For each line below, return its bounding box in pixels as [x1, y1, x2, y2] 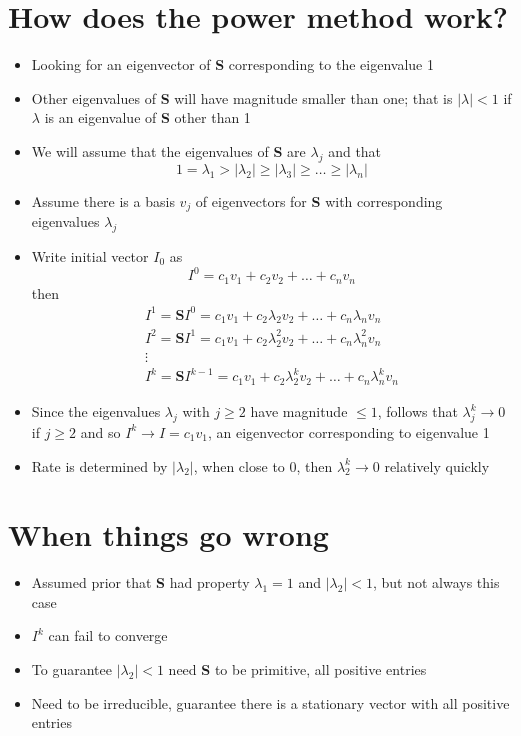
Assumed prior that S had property [31, 572, 250, 593]
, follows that [377, 401, 458, 422]
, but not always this [372, 572, 500, 593]
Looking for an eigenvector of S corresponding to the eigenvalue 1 [31, 54, 434, 75]
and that [328, 140, 382, 161]
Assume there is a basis [31, 190, 175, 211]
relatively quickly [384, 455, 490, 476]
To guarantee [31, 659, 112, 679]
